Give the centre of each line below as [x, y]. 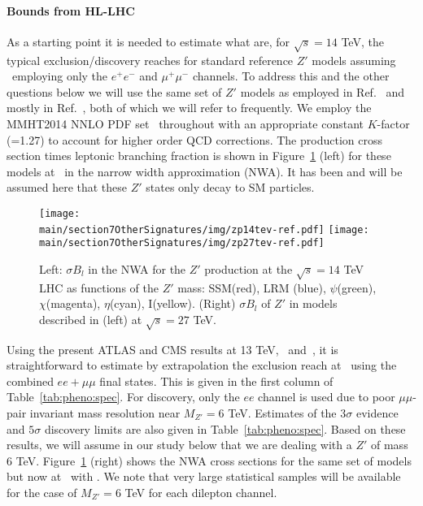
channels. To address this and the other [291, 76]
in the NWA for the [137, 268]
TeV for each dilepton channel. [201, 492]
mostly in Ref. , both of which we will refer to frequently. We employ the [189, 108]
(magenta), [73, 303]
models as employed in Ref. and [323, 91]
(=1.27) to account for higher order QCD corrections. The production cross [194, 139]
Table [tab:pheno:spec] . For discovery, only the [123, 397]
